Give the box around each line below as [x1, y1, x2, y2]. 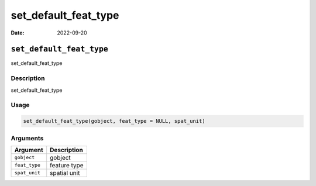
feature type [50, 161, 84, 169]
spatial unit [50, 168, 80, 177]
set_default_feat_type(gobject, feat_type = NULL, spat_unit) [23, 118, 205, 125]
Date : [11, 29, 25, 36]
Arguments [11, 134, 44, 142]
